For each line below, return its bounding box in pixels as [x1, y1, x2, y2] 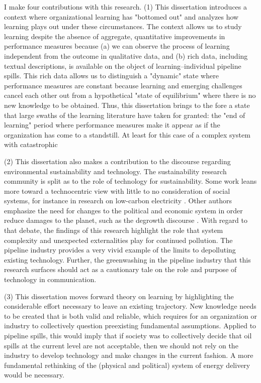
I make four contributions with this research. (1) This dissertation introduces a [4, 2, 247, 12]
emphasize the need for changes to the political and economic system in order [4, 205, 243, 215]
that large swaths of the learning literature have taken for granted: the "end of [4, 109, 245, 120]
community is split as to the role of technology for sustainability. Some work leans [4, 176, 257, 186]
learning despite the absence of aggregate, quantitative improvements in [4, 31, 225, 41]
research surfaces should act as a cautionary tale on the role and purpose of [4, 264, 237, 275]
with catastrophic [4, 139, 58, 150]
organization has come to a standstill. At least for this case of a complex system [4, 129, 250, 140]
